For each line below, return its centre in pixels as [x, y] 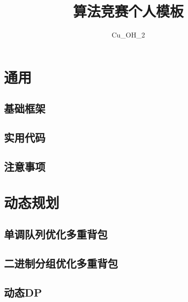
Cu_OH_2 [128, 35]
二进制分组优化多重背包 [61, 263]
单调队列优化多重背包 [56, 234]
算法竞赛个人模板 [128, 11]
